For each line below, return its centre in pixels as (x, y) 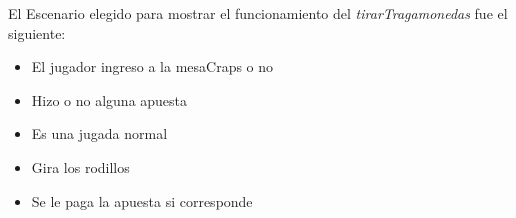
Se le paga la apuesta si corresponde (142, 200)
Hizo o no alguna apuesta (109, 99)
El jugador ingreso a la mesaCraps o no (152, 66)
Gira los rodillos (80, 166)
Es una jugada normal (99, 133)
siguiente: (37, 32)
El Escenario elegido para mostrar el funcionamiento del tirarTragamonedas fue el (258, 13)
